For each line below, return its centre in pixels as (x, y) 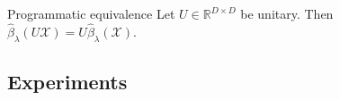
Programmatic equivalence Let (91, 13)
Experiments (67, 81)
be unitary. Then (287, 13)
